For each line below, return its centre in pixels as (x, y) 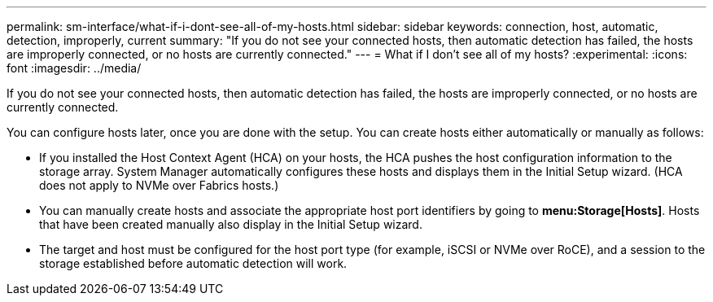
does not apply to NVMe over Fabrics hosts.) (159, 185)
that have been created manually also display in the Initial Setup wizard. (231, 224)
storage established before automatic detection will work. (193, 263)
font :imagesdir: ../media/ (74, 68)
